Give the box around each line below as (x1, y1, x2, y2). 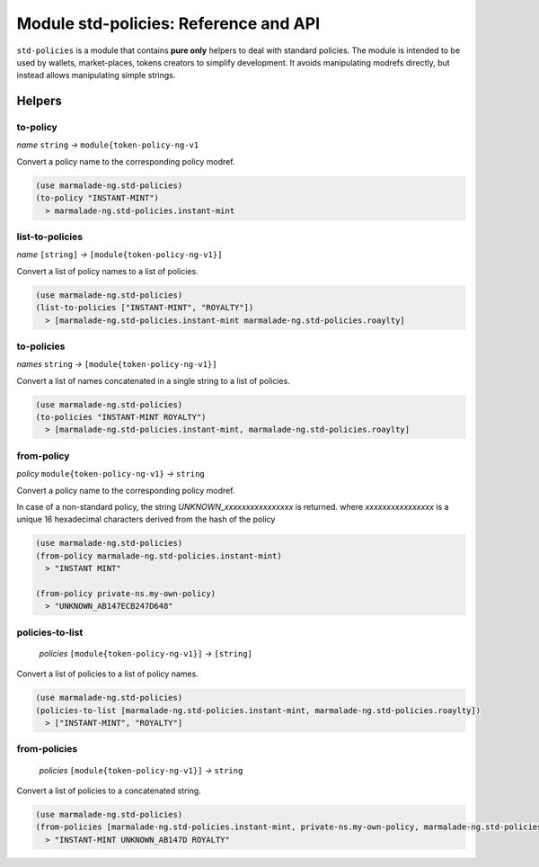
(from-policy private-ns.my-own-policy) (35, 588, 216, 598)
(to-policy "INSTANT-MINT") (35, 193, 159, 203)
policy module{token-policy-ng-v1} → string (16, 469, 206, 479)
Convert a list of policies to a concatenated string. (16, 785, 201, 796)
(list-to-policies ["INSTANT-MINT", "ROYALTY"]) (35, 302, 254, 313)
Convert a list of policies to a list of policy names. (16, 668, 199, 679)
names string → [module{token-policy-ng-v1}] (16, 359, 217, 370)
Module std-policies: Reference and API (16, 13, 321, 33)
